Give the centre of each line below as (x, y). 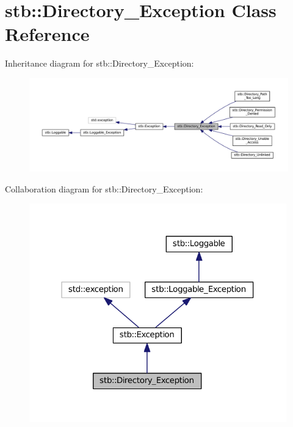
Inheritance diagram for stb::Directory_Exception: (99, 63)
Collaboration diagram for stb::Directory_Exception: (104, 188)
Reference (47, 34)
